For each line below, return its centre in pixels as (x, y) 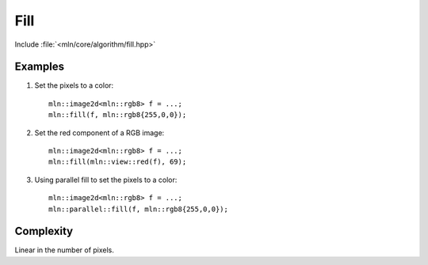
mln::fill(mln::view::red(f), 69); (118, 162)
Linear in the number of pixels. (65, 250)
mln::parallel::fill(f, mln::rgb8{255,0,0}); (139, 209)
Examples (40, 67)
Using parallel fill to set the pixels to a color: (106, 180)
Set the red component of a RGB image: (99, 132)
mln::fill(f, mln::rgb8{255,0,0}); (118, 115)
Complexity (44, 231)
